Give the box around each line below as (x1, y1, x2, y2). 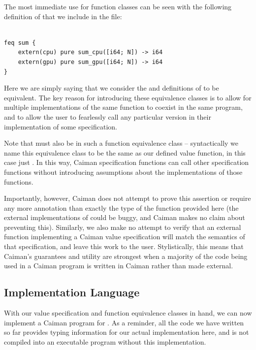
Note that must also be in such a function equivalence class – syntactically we (4, 138, 239, 148)
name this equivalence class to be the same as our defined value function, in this (4, 147, 246, 158)
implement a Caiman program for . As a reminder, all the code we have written (4, 317, 244, 327)
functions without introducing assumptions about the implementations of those (4, 166, 243, 177)
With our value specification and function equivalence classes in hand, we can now (4, 308, 252, 318)
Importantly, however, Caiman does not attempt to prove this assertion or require (4, 193, 251, 203)
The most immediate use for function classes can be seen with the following (4, 1, 232, 11)
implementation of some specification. (4, 121, 117, 131)
